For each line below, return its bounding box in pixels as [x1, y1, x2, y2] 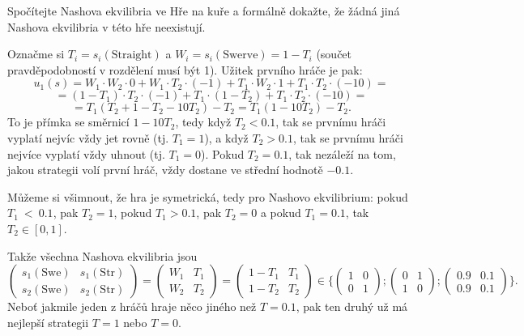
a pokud [260, 204, 301, 221]
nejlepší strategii [7, 313, 89, 330]
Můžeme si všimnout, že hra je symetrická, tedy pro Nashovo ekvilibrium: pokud [7, 188, 408, 205]
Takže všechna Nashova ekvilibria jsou [7, 247, 198, 264]
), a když [204, 129, 249, 146]
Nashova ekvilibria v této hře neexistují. [7, 18, 206, 35]
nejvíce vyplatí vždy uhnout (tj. [7, 145, 165, 162]
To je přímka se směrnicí [7, 113, 130, 130]
